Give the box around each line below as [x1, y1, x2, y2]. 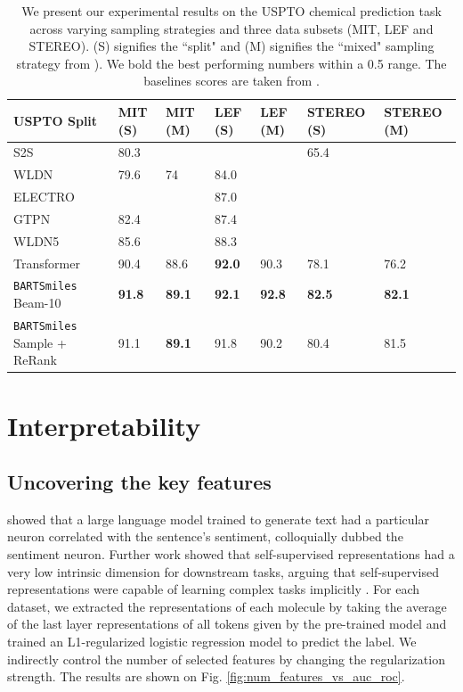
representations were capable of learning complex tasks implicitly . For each [7, 580, 420, 598]
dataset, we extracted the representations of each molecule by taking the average [7, 597, 447, 615]
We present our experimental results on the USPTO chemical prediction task [21, 2, 442, 20]
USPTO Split [13, 111, 98, 129]
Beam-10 [13, 293, 61, 312]
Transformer [13, 253, 80, 272]
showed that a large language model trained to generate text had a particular [7, 509, 429, 528]
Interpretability [7, 407, 201, 443]
